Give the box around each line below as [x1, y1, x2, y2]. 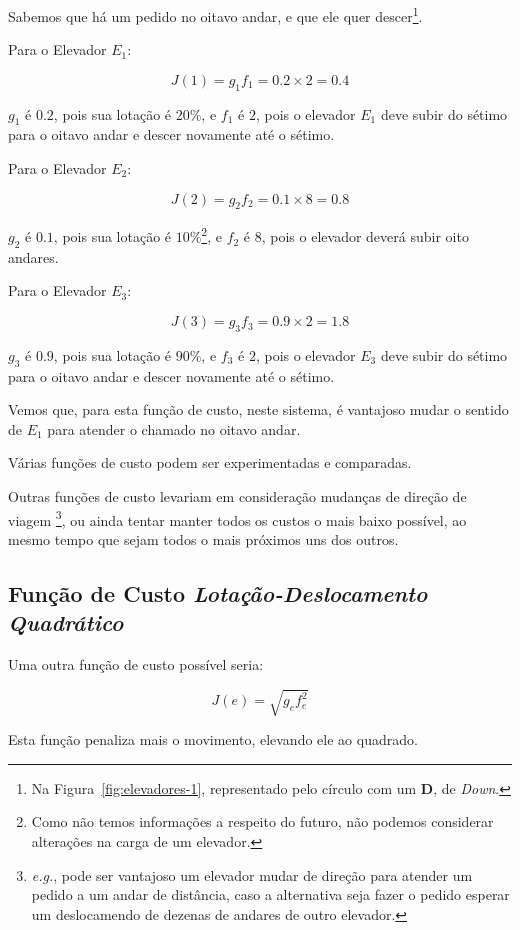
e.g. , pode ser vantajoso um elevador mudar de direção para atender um [31, 864, 473, 885]
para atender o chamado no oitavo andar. [47, 418, 301, 439]
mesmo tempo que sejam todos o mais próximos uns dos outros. [8, 528, 399, 549]
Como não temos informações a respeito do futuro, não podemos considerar [31, 811, 494, 832]
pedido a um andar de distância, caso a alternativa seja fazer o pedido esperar [31, 884, 510, 905]
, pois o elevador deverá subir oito [261, 226, 469, 247]
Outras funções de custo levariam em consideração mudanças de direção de [8, 486, 467, 507]
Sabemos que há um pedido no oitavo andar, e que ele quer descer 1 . [8, 3, 423, 26]
